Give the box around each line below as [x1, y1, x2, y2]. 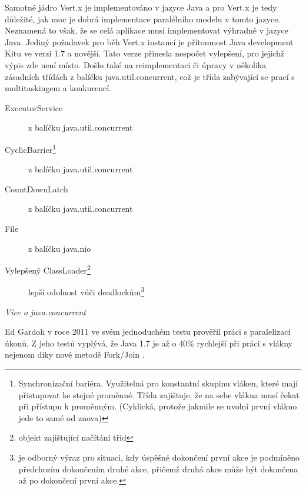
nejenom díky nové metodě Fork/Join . [5, 348, 145, 361]
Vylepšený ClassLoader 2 [5, 262, 91, 276]
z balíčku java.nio [28, 242, 91, 254]
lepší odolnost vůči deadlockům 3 [28, 284, 144, 298]
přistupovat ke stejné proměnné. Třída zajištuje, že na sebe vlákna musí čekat [18, 388, 300, 401]
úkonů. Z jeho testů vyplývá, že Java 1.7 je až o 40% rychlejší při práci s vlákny [5, 336, 292, 349]
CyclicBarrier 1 [5, 141, 56, 155]
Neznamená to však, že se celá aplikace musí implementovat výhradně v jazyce [5, 24, 289, 36]
